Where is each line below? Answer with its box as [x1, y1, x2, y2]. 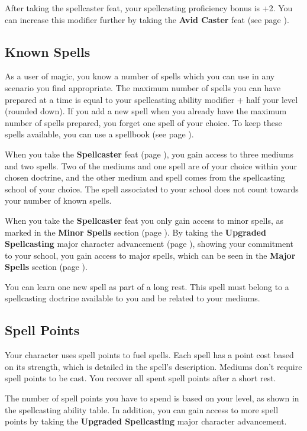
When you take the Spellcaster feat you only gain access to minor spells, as [5, 214, 283, 226]
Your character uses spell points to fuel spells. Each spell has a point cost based [5, 349, 294, 361]
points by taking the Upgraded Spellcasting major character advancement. [5, 415, 287, 427]
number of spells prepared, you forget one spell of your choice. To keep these [5, 116, 282, 128]
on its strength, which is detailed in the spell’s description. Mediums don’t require [5, 360, 302, 372]
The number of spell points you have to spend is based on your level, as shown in [5, 392, 299, 404]
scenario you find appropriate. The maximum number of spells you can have [5, 81, 281, 94]
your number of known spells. [5, 194, 112, 207]
